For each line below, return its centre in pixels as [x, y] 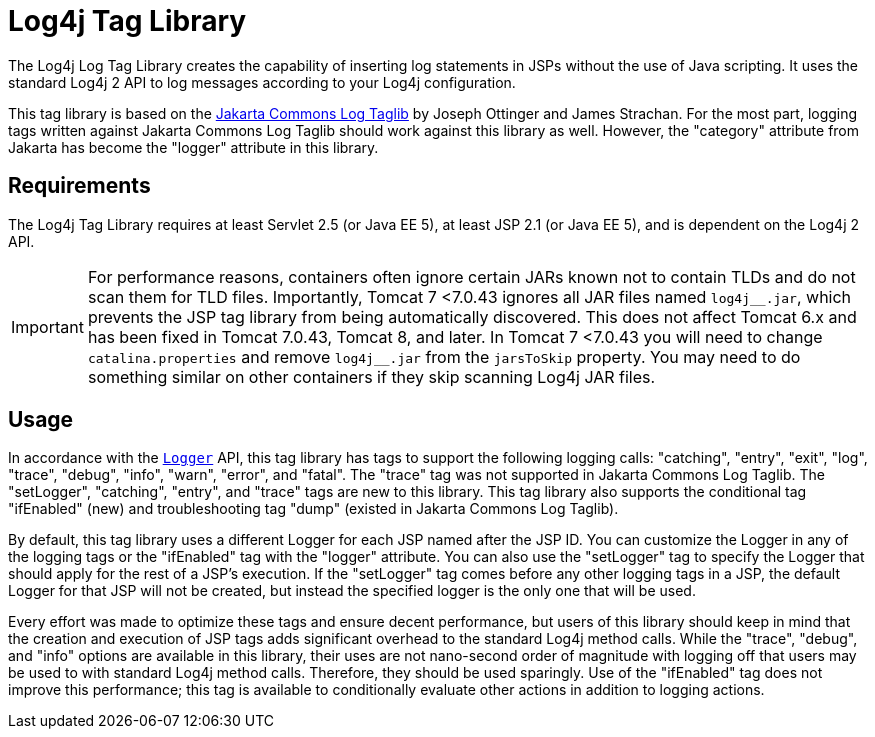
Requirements [79, 186]
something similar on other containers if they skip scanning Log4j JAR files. [371, 376]
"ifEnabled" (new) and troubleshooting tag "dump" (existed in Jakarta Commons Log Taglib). [313, 509]
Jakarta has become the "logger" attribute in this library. [193, 147]
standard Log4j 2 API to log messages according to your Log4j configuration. [262, 82]
